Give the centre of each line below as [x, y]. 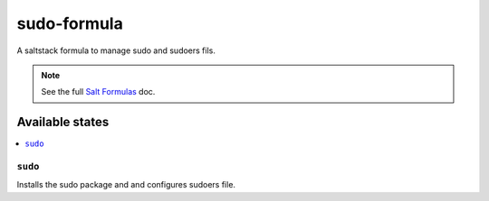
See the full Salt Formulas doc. [98, 92]
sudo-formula [70, 23]
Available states [63, 122]
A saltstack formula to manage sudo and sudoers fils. [116, 50]
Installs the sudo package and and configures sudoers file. [126, 185]
